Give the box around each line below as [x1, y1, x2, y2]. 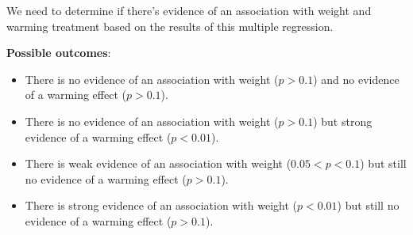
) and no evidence [313, 70, 399, 87]
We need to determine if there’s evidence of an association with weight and [6, 2, 372, 18]
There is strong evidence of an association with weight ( [25, 197, 297, 214]
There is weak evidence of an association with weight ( [25, 155, 291, 172]
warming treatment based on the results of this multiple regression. [6, 17, 334, 34]
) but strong [313, 112, 372, 129]
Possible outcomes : [6, 44, 111, 61]
